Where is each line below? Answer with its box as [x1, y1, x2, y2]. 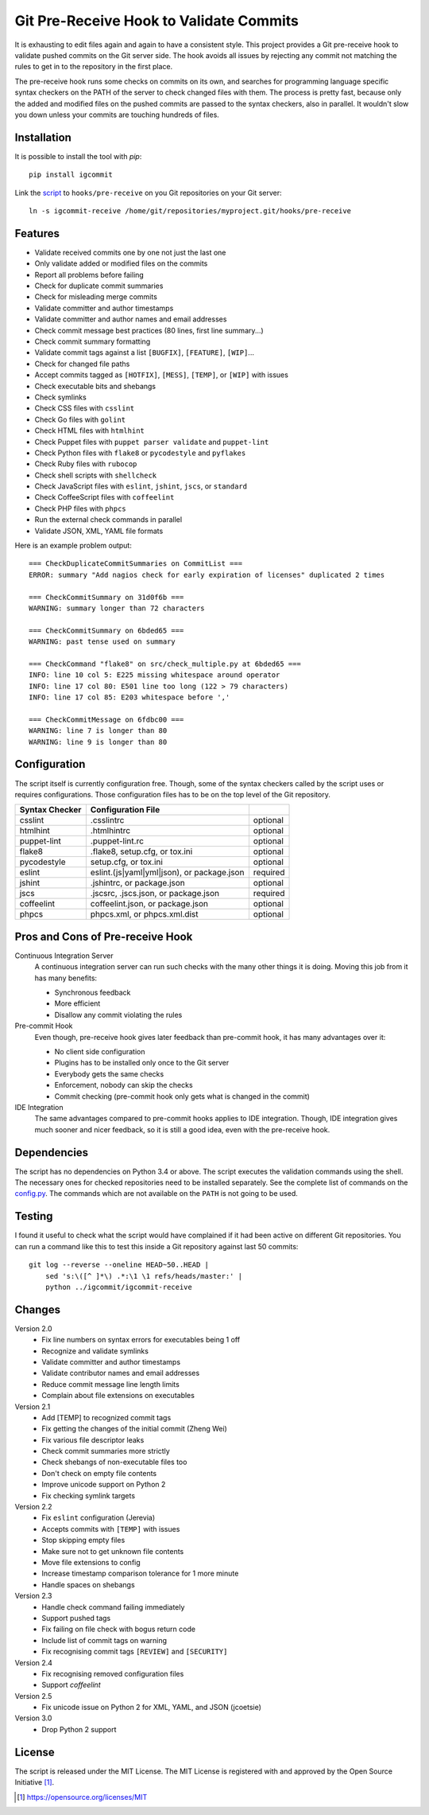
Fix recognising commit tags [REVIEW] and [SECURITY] [41, 1647, 228, 1657]
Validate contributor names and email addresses [41, 1369, 200, 1378]
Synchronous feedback [54, 987, 131, 998]
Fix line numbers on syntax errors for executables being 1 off [41, 1335, 241, 1345]
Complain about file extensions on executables [41, 1391, 195, 1400]
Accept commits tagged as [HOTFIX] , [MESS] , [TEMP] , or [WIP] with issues [34, 370, 289, 380]
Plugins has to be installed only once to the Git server [54, 1058, 230, 1068]
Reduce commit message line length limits [41, 1379, 180, 1389]
